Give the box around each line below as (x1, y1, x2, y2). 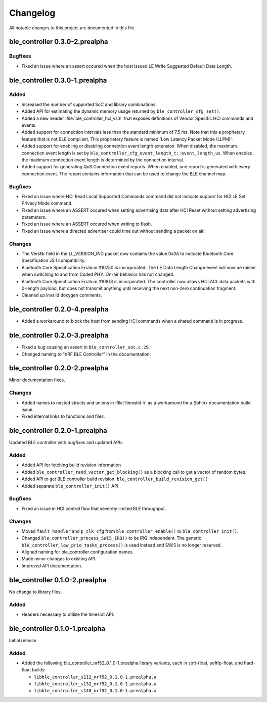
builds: (32, 667, 46, 673)
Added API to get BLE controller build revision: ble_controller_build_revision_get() (21, 476, 208, 482)
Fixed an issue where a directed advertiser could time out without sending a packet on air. (21, 228, 205, 234)
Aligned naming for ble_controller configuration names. (21, 549, 134, 555)
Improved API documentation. (21, 562, 83, 569)
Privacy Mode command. (21, 201, 73, 206)
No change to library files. (9, 589, 62, 595)
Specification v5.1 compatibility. (21, 257, 86, 263)
